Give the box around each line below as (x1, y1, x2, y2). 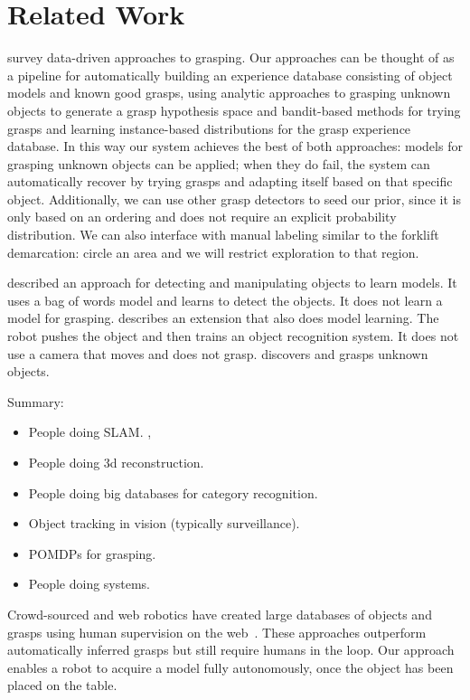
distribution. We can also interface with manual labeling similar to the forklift (7, 225, 439, 244)
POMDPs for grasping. (28, 544, 156, 563)
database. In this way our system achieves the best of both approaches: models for (7, 137, 463, 156)
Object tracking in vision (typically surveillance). (28, 514, 300, 533)
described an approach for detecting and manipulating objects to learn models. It (7, 273, 457, 292)
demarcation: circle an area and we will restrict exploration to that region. (7, 242, 419, 261)
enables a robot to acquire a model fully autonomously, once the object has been (7, 657, 454, 676)
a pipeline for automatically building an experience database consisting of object (7, 65, 453, 84)
